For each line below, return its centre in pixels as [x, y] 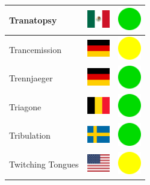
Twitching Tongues [44, 164]
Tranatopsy [33, 20]
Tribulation [30, 135]
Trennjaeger [31, 78]
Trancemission [35, 49]
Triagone [25, 106]
